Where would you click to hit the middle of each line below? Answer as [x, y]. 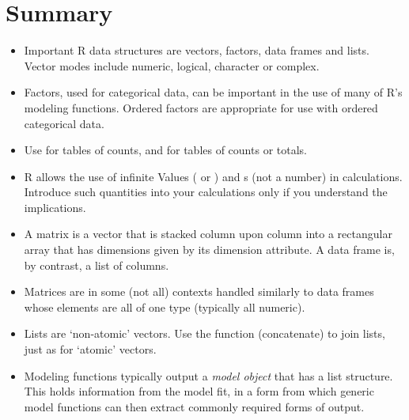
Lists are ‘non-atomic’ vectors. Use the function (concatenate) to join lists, [204, 333]
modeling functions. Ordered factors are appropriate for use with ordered [201, 107]
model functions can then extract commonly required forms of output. [194, 406]
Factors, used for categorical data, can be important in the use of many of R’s [213, 92]
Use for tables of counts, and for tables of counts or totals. [165, 150]
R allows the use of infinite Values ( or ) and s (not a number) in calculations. [213, 176]
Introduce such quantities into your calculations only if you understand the [206, 192]
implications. [55, 207]
